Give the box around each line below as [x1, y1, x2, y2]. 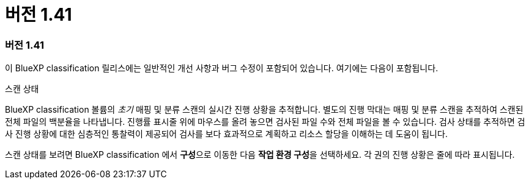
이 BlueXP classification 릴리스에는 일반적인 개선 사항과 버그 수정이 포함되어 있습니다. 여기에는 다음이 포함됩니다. [5, 63, 438, 74]
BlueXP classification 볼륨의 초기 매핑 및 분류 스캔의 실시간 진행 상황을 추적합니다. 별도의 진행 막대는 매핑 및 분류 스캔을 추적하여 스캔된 [5, 104, 523, 115]
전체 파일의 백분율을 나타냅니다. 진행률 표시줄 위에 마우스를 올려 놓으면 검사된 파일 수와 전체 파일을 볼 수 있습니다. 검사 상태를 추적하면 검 [5, 116, 525, 127]
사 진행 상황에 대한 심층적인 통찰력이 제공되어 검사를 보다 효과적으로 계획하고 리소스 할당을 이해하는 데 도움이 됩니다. [5, 129, 448, 140]
